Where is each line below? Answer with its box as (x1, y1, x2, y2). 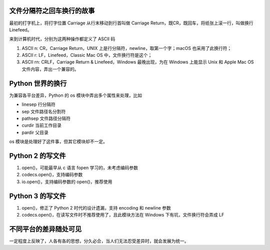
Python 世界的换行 (9, 79, 67, 87)
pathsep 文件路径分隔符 (21, 115, 71, 121)
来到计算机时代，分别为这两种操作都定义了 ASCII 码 (9, 36, 115, 42)
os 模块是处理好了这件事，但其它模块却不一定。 (9, 139, 107, 145)
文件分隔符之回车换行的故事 (9, 6, 95, 15)
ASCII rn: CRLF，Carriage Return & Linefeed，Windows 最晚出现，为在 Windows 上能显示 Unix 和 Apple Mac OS (21, 59, 254, 65)
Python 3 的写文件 (9, 192, 66, 200)
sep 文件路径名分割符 (21, 108, 66, 114)
